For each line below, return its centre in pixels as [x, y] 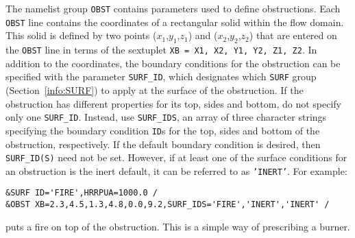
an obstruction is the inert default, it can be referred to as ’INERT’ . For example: [176, 170]
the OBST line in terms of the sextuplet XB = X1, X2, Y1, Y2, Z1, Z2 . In [161, 50]
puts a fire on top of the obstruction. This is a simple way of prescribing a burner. [178, 226]
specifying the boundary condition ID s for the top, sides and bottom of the [163, 130]
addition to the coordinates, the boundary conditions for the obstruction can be [173, 63]
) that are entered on [293, 35]
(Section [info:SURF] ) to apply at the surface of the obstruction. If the [155, 90]
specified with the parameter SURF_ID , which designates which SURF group [161, 76]
